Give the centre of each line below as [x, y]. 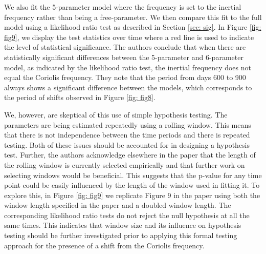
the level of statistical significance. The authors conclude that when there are [125, 47]
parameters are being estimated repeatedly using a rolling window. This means [128, 124]
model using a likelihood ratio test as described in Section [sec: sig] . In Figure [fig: [133, 27]
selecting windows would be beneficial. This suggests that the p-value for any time [133, 175]
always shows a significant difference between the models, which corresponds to [128, 87]
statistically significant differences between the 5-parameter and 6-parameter [124, 57]
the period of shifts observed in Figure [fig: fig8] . [80, 97]
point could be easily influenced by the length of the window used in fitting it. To [132, 185]
